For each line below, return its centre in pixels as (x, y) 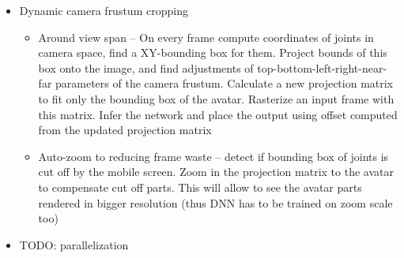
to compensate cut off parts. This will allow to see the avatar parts (200, 187)
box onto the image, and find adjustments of (146, 67)
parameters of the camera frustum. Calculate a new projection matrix (225, 83)
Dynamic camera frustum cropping (104, 10)
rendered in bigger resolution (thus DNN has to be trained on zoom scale (215, 202)
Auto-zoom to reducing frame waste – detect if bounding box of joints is (213, 156)
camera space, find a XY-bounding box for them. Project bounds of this (213, 52)
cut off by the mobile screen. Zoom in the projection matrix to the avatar (216, 172)
